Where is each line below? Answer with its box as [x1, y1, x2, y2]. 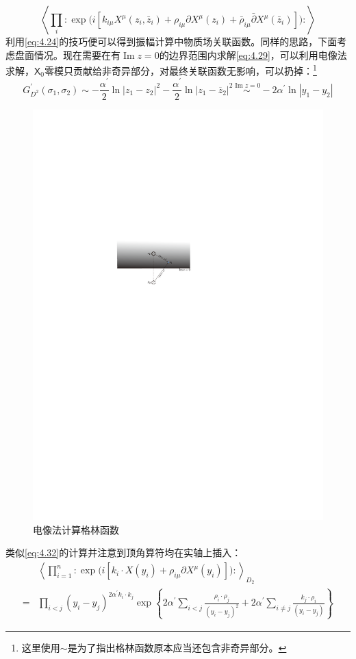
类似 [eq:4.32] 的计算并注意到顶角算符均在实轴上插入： [5, 545, 242, 560]
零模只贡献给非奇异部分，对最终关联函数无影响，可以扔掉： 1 [44, 62, 317, 77]
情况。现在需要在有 [34, 47, 120, 62]
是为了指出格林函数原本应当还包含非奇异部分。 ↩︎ [67, 640, 287, 654]
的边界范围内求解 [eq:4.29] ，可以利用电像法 [159, 47, 347, 62]
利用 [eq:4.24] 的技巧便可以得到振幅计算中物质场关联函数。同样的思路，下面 [5, 34, 338, 48]
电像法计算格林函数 [33, 522, 119, 536]
